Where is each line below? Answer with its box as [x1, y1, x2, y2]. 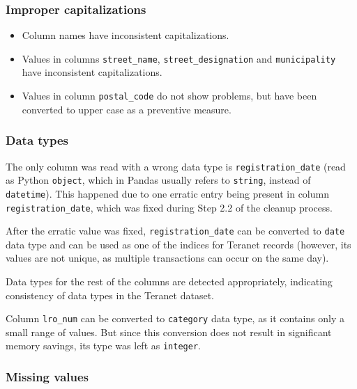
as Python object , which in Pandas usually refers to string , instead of [6, 173, 311, 187]
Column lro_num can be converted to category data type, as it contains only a [6, 311, 344, 326]
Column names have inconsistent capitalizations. [22, 28, 229, 42]
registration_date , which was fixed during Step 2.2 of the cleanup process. [6, 200, 333, 214]
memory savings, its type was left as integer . [6, 338, 201, 353]
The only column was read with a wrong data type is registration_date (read [6, 159, 346, 173]
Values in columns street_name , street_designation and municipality [22, 51, 336, 65]
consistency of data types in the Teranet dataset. [6, 287, 214, 302]
